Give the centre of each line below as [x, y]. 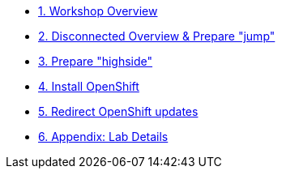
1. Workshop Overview [98, 11]
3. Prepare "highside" [96, 61]
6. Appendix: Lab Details [103, 137]
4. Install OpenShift [89, 86]
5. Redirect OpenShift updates [118, 111]
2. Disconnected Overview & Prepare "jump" [157, 36]
